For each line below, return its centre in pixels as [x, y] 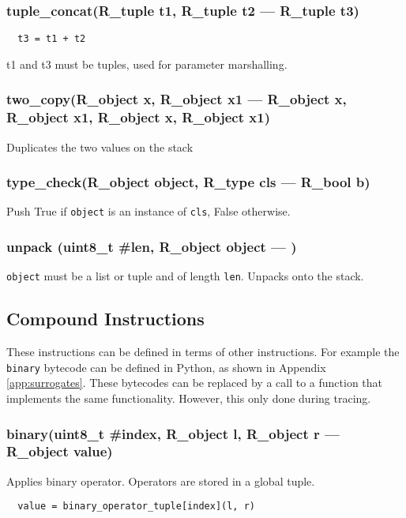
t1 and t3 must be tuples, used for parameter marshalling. [147, 64]
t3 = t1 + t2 [52, 39]
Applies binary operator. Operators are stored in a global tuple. [161, 480]
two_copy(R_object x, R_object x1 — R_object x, [177, 99]
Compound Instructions [105, 319]
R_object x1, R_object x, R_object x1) [138, 117]
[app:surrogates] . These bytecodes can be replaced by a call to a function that [195, 383]
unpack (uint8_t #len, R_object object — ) [152, 246]
